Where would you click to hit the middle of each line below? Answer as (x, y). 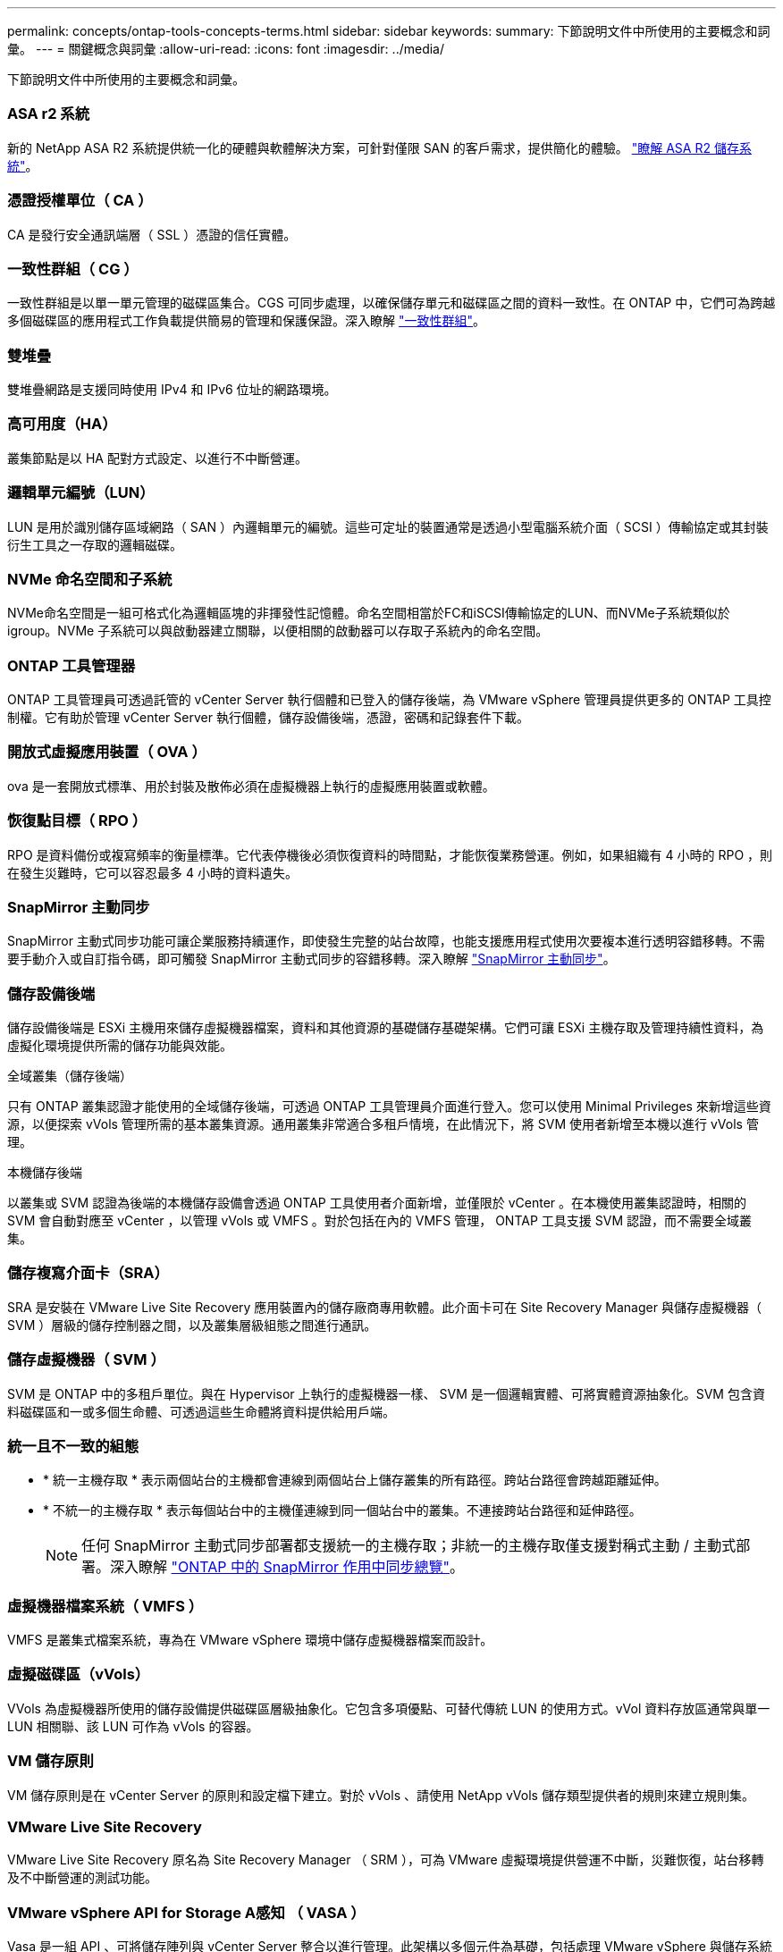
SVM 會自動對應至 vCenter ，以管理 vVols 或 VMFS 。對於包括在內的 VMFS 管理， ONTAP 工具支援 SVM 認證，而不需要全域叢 (379, 1220)
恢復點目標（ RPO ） (77, 821)
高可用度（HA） (62, 424)
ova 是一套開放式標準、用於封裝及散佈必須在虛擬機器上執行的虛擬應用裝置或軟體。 (251, 786)
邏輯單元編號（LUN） (81, 493)
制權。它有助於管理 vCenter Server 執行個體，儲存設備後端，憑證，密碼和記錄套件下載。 (268, 717)
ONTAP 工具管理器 (72, 665)
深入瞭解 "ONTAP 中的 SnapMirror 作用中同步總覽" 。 (287, 1567)
